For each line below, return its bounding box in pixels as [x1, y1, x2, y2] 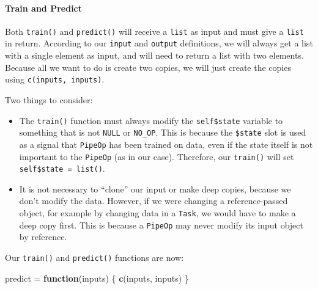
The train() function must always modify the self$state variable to [19, 114, 283, 126]
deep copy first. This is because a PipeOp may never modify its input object [19, 218, 303, 231]
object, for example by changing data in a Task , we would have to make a [19, 207, 296, 219]
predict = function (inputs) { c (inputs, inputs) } [5, 271, 189, 284]
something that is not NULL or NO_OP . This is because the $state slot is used [19, 126, 306, 139]
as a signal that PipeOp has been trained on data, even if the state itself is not [19, 137, 313, 150]
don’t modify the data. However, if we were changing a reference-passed [19, 194, 288, 207]
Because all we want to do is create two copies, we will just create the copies [5, 60, 291, 73]
